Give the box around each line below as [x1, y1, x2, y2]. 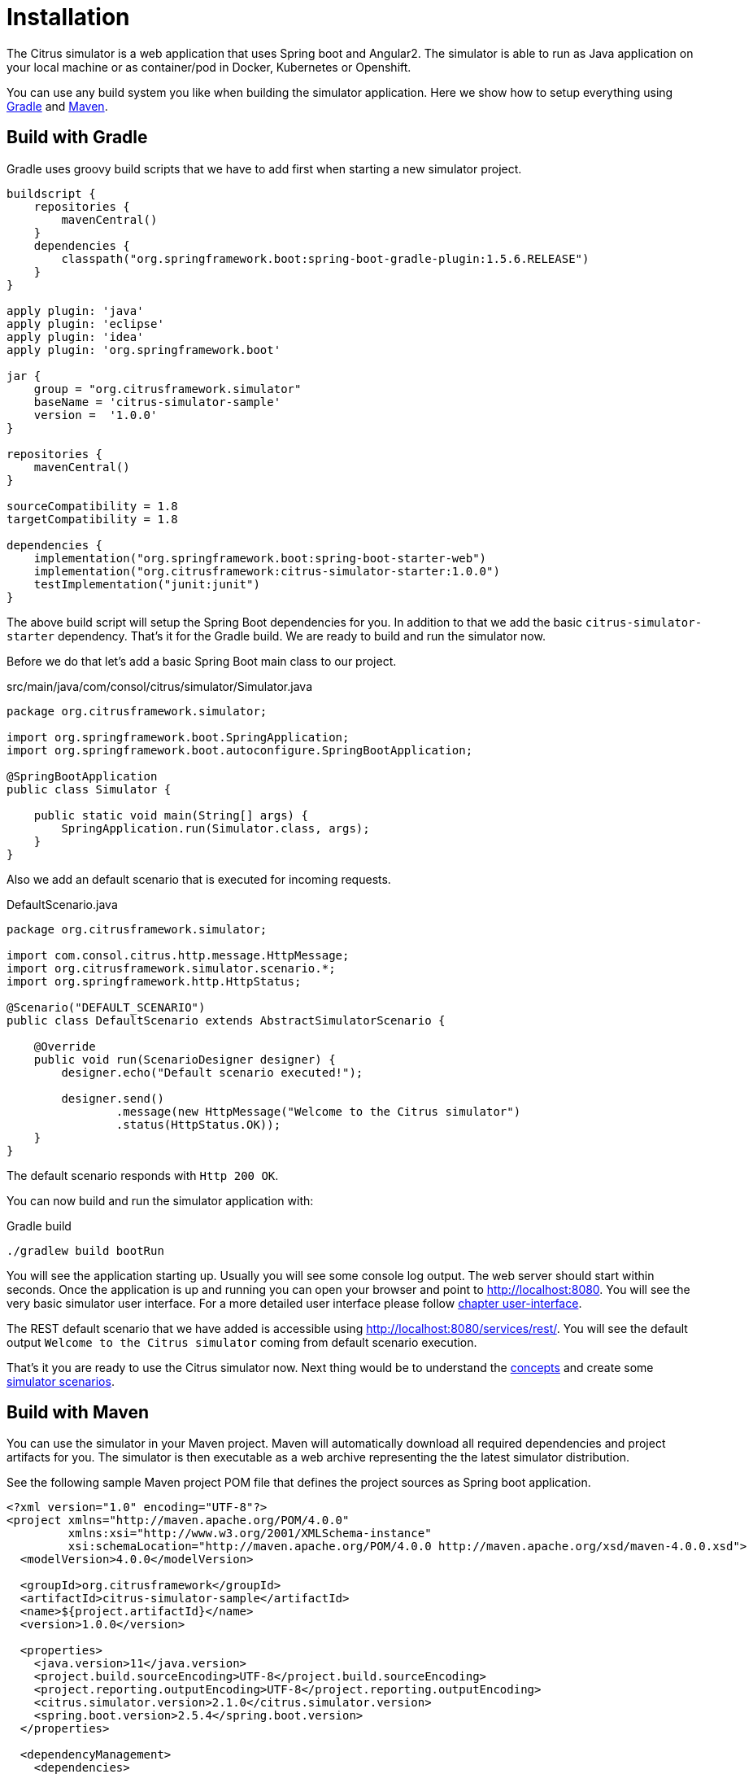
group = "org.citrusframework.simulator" [33, 382, 302, 395]
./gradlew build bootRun [7, 1243, 164, 1257]
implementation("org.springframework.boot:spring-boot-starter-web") [33, 551, 487, 565]
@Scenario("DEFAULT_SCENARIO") [7, 1000, 206, 1014]
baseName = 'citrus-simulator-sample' [33, 395, 281, 409]
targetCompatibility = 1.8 [7, 512, 178, 526]
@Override [33, 1039, 96, 1053]
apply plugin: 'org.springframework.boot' [7, 343, 281, 356]
